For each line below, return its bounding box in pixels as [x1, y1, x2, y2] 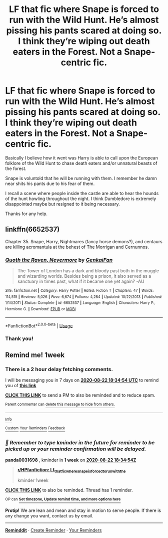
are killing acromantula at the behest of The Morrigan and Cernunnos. [5, 244, 149, 250]
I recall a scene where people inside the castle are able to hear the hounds [5, 190, 159, 196]
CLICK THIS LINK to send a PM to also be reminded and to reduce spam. [5, 392, 155, 398]
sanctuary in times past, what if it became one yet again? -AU [17, 278, 144, 284]
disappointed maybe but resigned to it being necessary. [5, 201, 120, 207]
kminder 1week [17, 477, 49, 483]
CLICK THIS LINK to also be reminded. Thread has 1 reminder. [5, 487, 133, 493]
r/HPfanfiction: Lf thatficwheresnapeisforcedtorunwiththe [17, 466, 126, 474]
